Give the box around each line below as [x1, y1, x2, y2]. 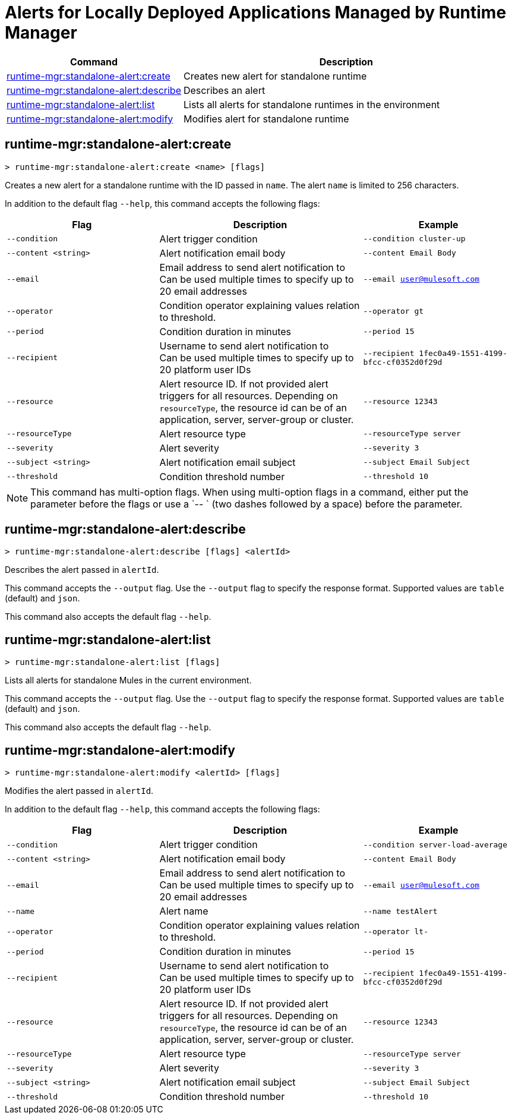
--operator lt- [363, 926, 428, 936]
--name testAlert [363, 906, 438, 916]
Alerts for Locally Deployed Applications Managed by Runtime [5, 2, 507, 23]
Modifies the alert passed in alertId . [5, 786, 154, 796]
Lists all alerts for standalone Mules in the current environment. [5, 675, 252, 686]
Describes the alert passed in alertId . [5, 565, 159, 575]
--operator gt [363, 307, 424, 316]
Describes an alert [183, 84, 266, 96]
